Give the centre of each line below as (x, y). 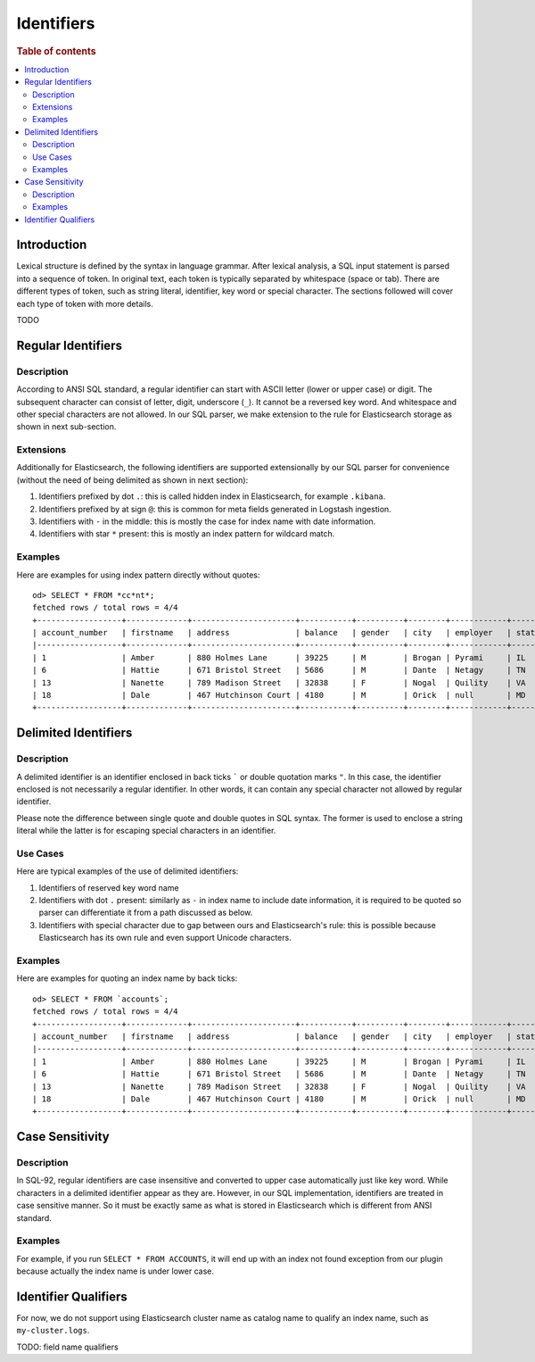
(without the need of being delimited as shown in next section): (132, 480)
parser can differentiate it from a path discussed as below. (146, 913)
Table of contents (57, 51)
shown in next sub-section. (66, 427)
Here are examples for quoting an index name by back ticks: (127, 978)
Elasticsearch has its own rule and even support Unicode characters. (165, 938)
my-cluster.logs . (53, 1331)
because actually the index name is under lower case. (115, 1271)
